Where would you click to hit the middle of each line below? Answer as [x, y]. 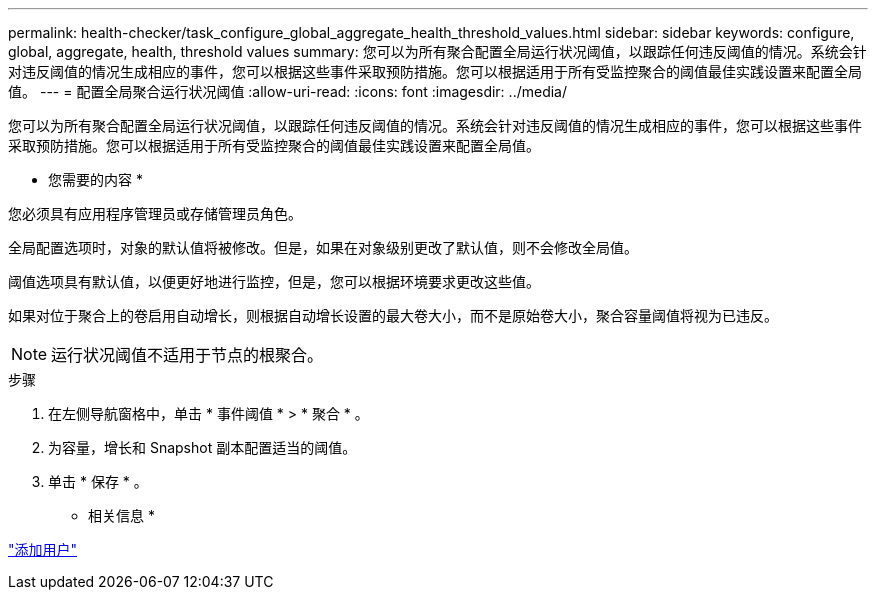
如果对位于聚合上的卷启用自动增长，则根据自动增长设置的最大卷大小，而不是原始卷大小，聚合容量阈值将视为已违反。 [393, 315]
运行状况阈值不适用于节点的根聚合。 [187, 355]
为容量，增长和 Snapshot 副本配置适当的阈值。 [202, 447]
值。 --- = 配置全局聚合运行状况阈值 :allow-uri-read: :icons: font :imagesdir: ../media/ [288, 91]
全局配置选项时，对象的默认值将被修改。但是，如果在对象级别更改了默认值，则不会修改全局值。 [323, 247]
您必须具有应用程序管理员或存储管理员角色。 [155, 213]
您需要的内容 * [95, 179]
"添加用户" [43, 549]
